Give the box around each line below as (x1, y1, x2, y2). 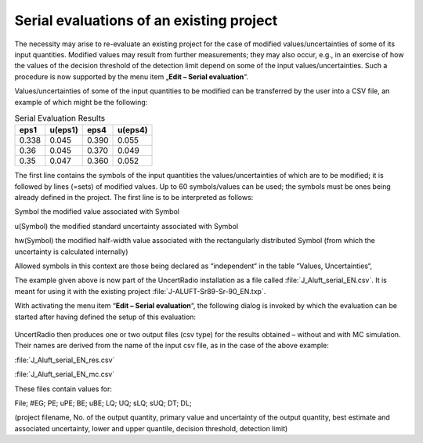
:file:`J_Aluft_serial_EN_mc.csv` (14, 369, 115, 379)
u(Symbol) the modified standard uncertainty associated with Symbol (14, 221, 239, 231)
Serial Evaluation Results (14, 113, 106, 124)
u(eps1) (49, 125, 78, 136)
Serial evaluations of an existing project (14, 12, 278, 29)
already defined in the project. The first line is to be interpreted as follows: (14, 193, 254, 202)
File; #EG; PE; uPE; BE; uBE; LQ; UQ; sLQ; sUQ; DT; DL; (14, 398, 192, 408)
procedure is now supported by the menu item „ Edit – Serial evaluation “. (14, 71, 249, 82)
